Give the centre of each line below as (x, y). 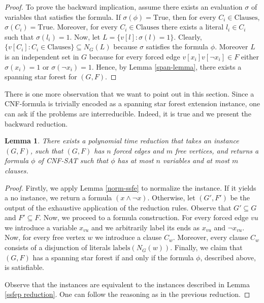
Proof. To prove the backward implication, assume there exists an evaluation (124, 7)
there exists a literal (193, 27)
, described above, (228, 257)
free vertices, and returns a (217, 150)
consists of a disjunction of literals (58, 247)
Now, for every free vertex (45, 237)
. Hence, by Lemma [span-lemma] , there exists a (167, 66)
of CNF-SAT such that (73, 160)
